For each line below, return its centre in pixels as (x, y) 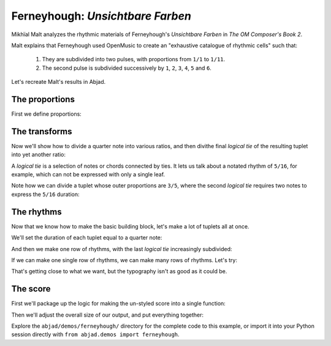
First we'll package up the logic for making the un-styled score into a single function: (119, 304)
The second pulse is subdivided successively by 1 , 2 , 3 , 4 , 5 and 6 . (127, 68)
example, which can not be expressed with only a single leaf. (88, 175)
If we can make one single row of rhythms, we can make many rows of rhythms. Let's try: (124, 260)
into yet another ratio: (38, 155)
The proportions (43, 99)
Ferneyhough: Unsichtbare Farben (101, 16)
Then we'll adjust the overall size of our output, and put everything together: (108, 315)
